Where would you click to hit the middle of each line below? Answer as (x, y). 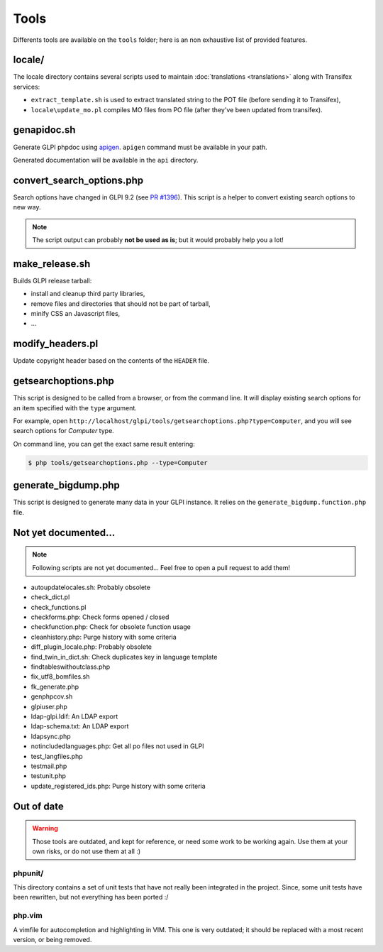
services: (27, 87)
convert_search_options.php (78, 180)
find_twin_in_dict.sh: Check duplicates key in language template (124, 657)
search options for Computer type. (64, 431)
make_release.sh (52, 264)
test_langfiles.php (57, 756)
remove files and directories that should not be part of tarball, (121, 303)
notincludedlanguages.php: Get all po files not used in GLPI (117, 746)
